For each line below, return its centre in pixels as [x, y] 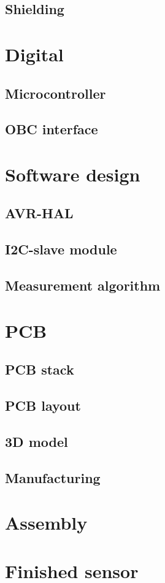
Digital [34, 54]
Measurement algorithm [83, 285]
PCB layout [43, 405]
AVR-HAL [39, 213]
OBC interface [52, 129]
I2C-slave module [61, 249]
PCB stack [40, 369]
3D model [36, 441]
